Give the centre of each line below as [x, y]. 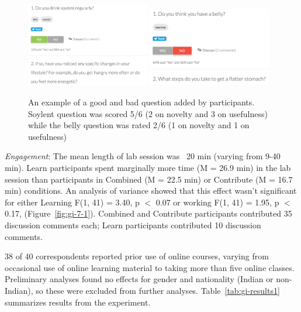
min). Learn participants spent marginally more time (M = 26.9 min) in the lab [148, 167]
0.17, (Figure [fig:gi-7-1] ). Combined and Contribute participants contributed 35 [148, 213]
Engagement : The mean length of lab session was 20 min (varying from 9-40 [143, 156]
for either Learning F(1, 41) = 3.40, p [72, 202]
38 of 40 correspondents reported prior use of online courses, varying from [137, 256]
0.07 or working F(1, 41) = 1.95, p [217, 202]
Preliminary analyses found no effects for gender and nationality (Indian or [139, 279]
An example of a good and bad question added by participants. [141, 102]
